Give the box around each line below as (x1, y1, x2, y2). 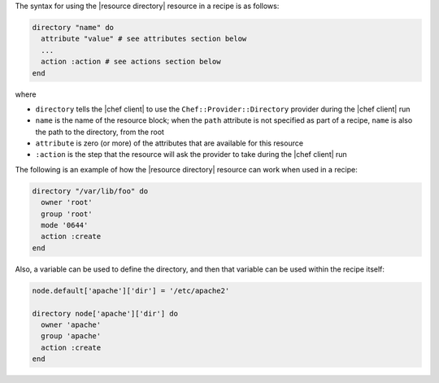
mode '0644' (41, 220, 89, 230)
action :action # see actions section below (41, 57, 221, 67)
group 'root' (41, 209, 93, 219)
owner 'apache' (41, 320, 102, 329)
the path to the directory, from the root (35, 127, 164, 137)
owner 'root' (41, 198, 93, 207)
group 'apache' (41, 332, 102, 341)
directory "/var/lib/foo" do (32, 186, 149, 195)
